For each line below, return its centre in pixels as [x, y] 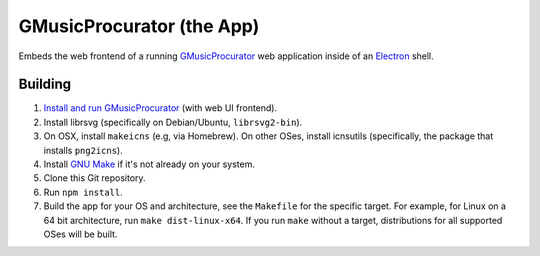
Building [45, 84]
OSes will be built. [80, 234]
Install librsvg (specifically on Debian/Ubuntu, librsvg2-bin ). [173, 122]
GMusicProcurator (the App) [139, 26]
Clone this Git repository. [94, 178]
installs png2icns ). [83, 150]
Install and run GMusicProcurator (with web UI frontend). [160, 108]
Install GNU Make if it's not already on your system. [149, 164]
